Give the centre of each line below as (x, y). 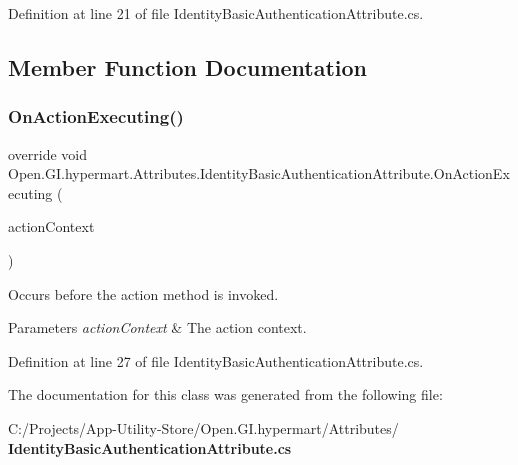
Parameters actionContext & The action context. (157, 327)
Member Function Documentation (188, 66)
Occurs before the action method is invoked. (143, 293)
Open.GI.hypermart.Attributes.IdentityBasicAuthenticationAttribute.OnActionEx (259, 173)
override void (48, 153)
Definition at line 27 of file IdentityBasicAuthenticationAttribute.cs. (216, 360)
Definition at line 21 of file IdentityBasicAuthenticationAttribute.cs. (216, 13)
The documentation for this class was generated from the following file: (225, 394)
